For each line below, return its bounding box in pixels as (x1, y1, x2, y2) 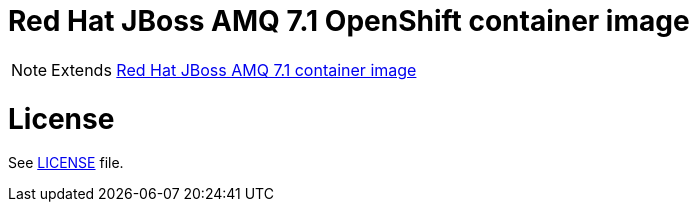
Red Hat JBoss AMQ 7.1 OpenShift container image (8, 4, 690, 38)
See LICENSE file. (8, 154, 124, 172)
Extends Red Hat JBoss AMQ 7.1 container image (51, 59, 417, 80)
